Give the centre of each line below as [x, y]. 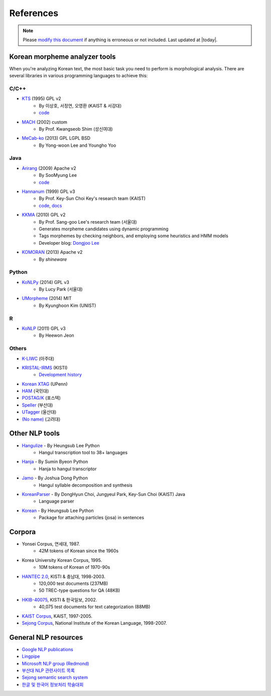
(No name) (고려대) [41, 419]
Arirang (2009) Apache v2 [49, 168]
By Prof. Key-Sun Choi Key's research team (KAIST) [92, 198]
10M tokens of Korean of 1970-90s [75, 567]
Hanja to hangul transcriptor [68, 469]
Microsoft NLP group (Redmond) [55, 663]
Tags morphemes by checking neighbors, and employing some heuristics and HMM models [133, 236]
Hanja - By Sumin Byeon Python [55, 462]
